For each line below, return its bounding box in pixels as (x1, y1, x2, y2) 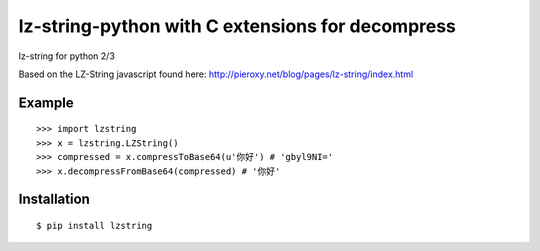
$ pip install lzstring (36, 220, 153, 231)
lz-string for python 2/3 (18, 50, 115, 62)
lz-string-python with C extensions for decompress (18, 15, 457, 37)
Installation (18, 191, 90, 208)
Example (18, 94, 74, 111)
